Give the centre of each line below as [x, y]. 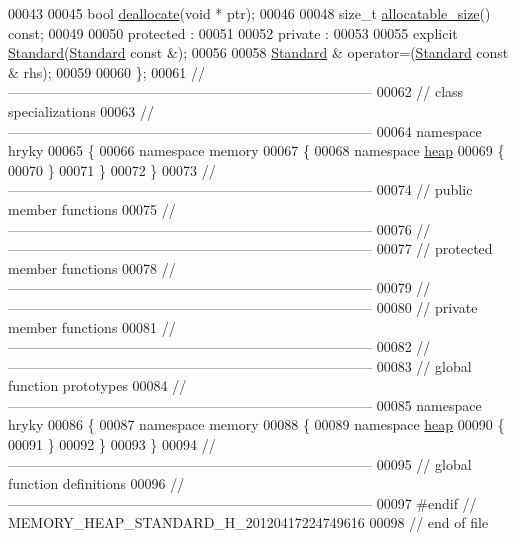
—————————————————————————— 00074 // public [240, 189]
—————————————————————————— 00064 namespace [245, 130]
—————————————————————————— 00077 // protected [250, 248]
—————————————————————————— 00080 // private [243, 306]
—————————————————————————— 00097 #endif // [242, 502]
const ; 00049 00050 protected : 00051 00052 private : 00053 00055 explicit [233, 32]
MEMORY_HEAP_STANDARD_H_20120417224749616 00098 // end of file [248, 522]
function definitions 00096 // [96, 483]
